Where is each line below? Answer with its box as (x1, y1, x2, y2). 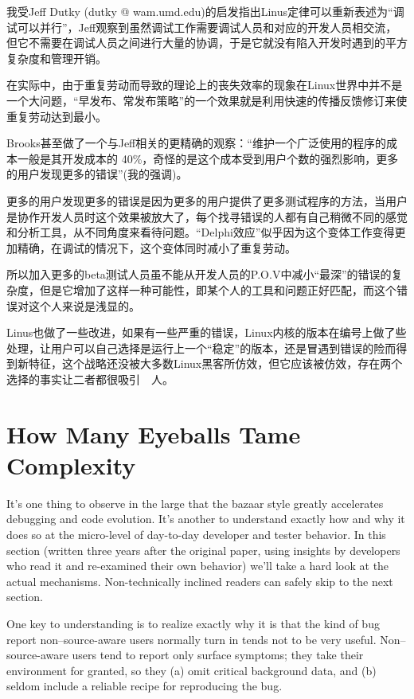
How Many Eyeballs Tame (6, 417, 301, 450)
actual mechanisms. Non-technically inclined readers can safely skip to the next (6, 572, 393, 589)
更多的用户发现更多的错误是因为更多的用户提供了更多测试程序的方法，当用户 (6, 192, 408, 209)
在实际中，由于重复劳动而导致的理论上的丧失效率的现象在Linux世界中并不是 (6, 76, 403, 93)
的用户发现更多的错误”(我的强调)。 (6, 166, 188, 182)
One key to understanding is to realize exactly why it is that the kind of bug (6, 615, 380, 631)
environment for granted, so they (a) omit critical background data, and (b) (6, 662, 377, 678)
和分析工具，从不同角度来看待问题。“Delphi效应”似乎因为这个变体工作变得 (6, 224, 395, 240)
